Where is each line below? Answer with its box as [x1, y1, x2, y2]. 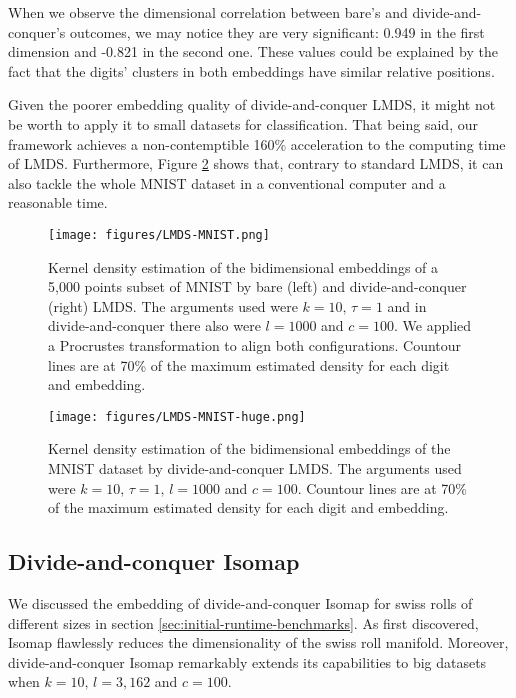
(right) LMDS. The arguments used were [48, 295, 298, 316]
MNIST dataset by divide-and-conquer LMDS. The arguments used [48, 458, 462, 478]
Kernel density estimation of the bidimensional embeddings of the [48, 438, 451, 459]
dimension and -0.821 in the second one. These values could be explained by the [8, 41, 498, 62]
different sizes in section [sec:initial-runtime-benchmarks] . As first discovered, [8, 612, 479, 633]
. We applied [394, 315, 472, 336]
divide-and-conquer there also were [48, 315, 261, 336]
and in [387, 295, 427, 316]
